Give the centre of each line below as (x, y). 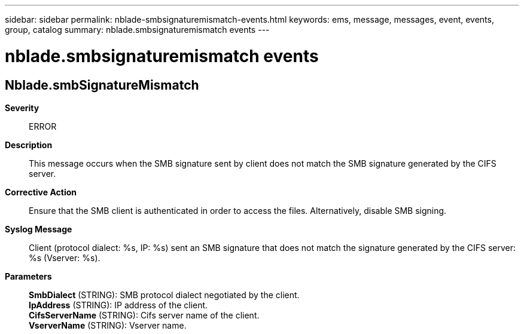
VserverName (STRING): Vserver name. (108, 325)
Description (29, 145)
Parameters (28, 276)
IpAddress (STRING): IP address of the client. (118, 305)
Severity (22, 108)
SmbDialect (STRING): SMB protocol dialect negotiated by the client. (164, 295)
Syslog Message (39, 229)
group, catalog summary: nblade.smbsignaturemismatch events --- (137, 30)
